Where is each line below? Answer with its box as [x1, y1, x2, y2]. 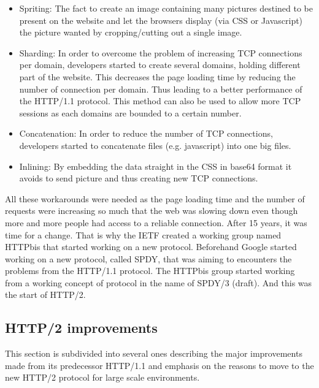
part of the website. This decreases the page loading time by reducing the [19, 70, 296, 83]
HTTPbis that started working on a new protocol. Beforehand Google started [5, 240, 297, 253]
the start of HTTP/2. [5, 288, 86, 301]
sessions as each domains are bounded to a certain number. [19, 106, 242, 119]
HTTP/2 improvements [5, 318, 158, 337]
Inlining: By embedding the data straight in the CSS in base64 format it [19, 159, 292, 172]
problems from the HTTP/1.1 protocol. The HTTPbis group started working [5, 264, 295, 277]
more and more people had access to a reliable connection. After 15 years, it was [5, 216, 307, 229]
